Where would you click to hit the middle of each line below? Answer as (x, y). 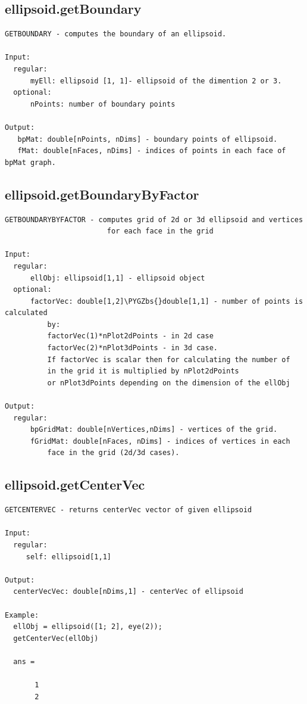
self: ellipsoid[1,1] (68, 557)
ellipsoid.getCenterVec (75, 485)
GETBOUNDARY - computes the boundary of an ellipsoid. (116, 34)
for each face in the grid (160, 231)
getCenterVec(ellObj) (56, 638)
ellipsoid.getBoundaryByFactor (102, 194)
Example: (22, 615)
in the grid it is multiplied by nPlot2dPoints (143, 371)
